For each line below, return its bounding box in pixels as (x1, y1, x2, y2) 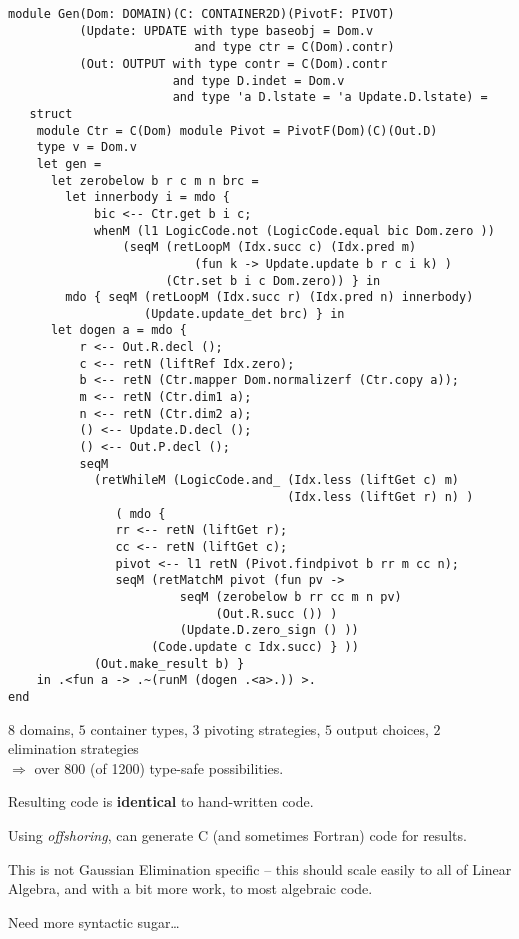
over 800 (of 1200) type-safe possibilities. (34, 757, 284, 778)
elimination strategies (8, 738, 139, 759)
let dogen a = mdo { (50, 323, 187, 338)
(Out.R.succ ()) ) (215, 606, 338, 621)
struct (29, 106, 73, 121)
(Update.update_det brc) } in (144, 306, 345, 321)
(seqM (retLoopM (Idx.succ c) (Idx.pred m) (122, 240, 417, 255)
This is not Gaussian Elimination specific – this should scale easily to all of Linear (8, 858, 512, 879)
